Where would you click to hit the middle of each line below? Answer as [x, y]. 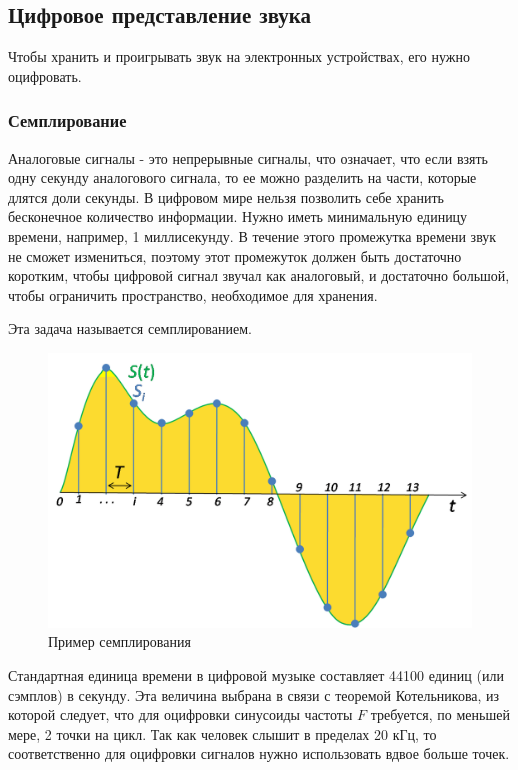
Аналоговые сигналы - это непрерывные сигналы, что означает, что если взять [248, 157]
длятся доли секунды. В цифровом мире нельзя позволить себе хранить [226, 196]
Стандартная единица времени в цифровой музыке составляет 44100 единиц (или [256, 675]
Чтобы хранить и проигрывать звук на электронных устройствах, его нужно [239, 56]
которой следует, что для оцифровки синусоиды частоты [180, 714]
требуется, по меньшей [440, 714]
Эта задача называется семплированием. [130, 328]
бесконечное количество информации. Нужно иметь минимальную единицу [238, 216]
